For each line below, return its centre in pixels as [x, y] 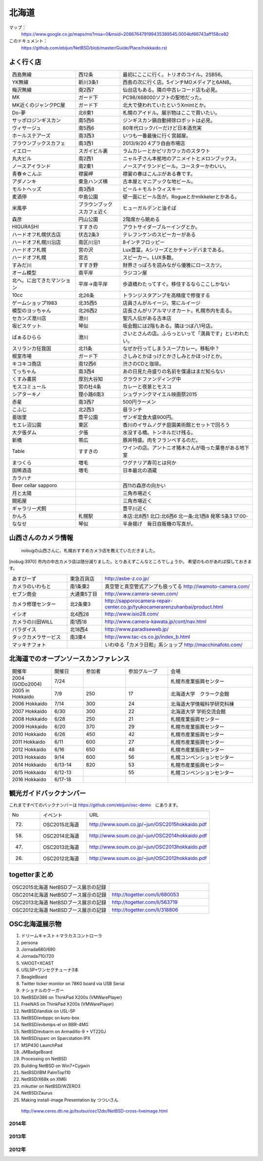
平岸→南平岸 [93, 284]
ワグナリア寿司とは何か [150, 463]
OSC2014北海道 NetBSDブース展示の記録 [59, 895]
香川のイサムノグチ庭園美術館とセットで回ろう [176, 425]
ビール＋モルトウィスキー [152, 189]
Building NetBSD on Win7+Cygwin [56, 1066]
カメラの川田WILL [32, 622]
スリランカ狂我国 [31, 348]
